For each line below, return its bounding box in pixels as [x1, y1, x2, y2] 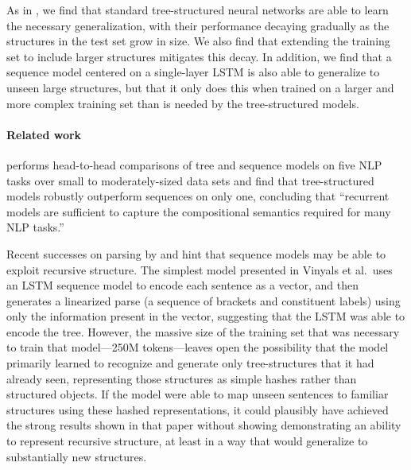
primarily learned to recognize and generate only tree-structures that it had [6, 355, 374, 371]
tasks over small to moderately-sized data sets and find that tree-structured [6, 172, 374, 188]
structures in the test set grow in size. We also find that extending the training [6, 33, 390, 49]
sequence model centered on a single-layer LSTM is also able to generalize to [6, 64, 380, 80]
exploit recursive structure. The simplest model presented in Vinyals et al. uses [6, 261, 393, 278]
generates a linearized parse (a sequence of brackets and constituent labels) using [6, 292, 401, 309]
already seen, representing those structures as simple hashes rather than [6, 370, 357, 386]
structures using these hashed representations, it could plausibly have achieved [6, 401, 389, 418]
